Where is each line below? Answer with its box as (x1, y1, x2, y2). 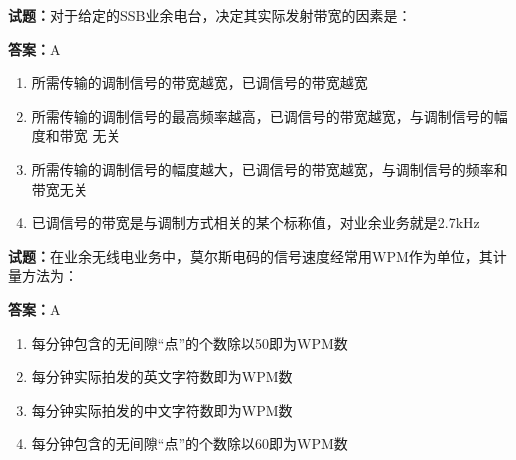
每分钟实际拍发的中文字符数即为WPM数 (31, 399, 293, 420)
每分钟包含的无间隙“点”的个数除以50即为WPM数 (31, 332, 348, 353)
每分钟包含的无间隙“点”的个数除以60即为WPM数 (31, 433, 348, 454)
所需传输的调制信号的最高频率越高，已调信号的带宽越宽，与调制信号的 (31, 105, 494, 126)
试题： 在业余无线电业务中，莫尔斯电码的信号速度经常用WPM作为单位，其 (8, 245, 493, 266)
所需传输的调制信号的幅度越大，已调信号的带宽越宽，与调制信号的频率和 (31, 158, 508, 179)
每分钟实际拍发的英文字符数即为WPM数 (31, 366, 293, 387)
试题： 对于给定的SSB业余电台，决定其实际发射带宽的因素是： (8, 5, 412, 25)
